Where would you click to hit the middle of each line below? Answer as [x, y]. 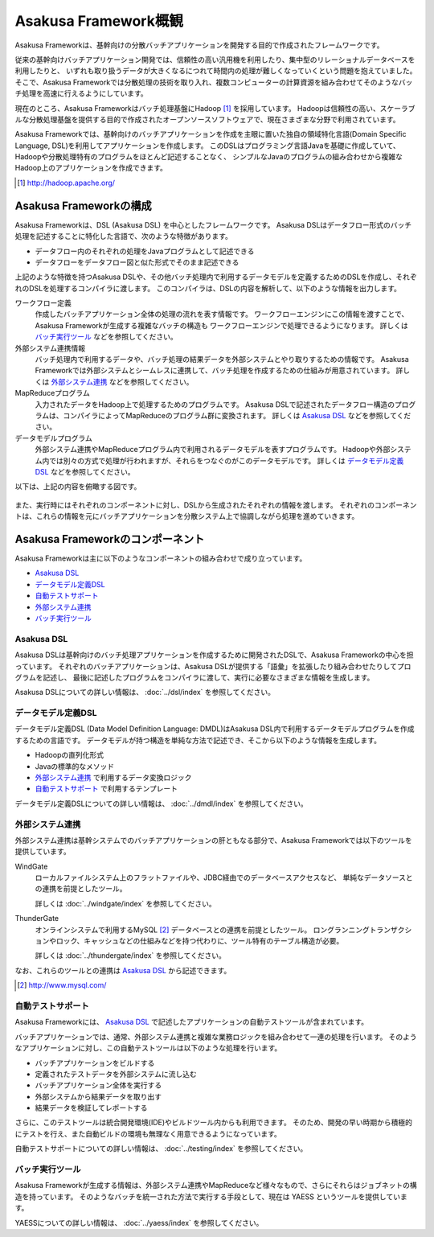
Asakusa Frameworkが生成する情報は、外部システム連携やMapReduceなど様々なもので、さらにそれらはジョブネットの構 [216, 1186]
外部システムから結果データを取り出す [98, 1096]
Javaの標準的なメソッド [75, 766]
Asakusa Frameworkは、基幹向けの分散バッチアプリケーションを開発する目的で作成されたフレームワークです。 [199, 45]
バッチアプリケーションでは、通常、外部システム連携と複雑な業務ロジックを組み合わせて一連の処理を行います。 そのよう [216, 1037]
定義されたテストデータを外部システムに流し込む [116, 1074]
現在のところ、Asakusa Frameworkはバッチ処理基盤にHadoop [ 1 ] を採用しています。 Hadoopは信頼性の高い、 [198, 108]
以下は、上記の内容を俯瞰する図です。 [78, 487]
